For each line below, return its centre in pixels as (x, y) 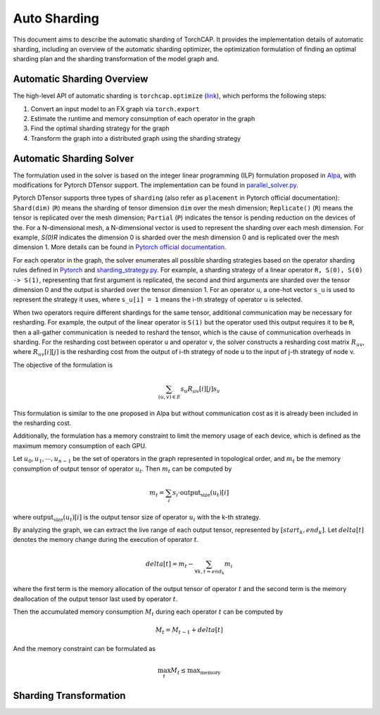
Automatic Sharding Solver (74, 158)
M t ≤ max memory (196, 671)
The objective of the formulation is (63, 365)
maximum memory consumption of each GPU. (80, 445)
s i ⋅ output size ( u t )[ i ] (201, 493)
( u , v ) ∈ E (170, 397)
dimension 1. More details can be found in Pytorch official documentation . (120, 247)
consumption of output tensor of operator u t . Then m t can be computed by (122, 469)
